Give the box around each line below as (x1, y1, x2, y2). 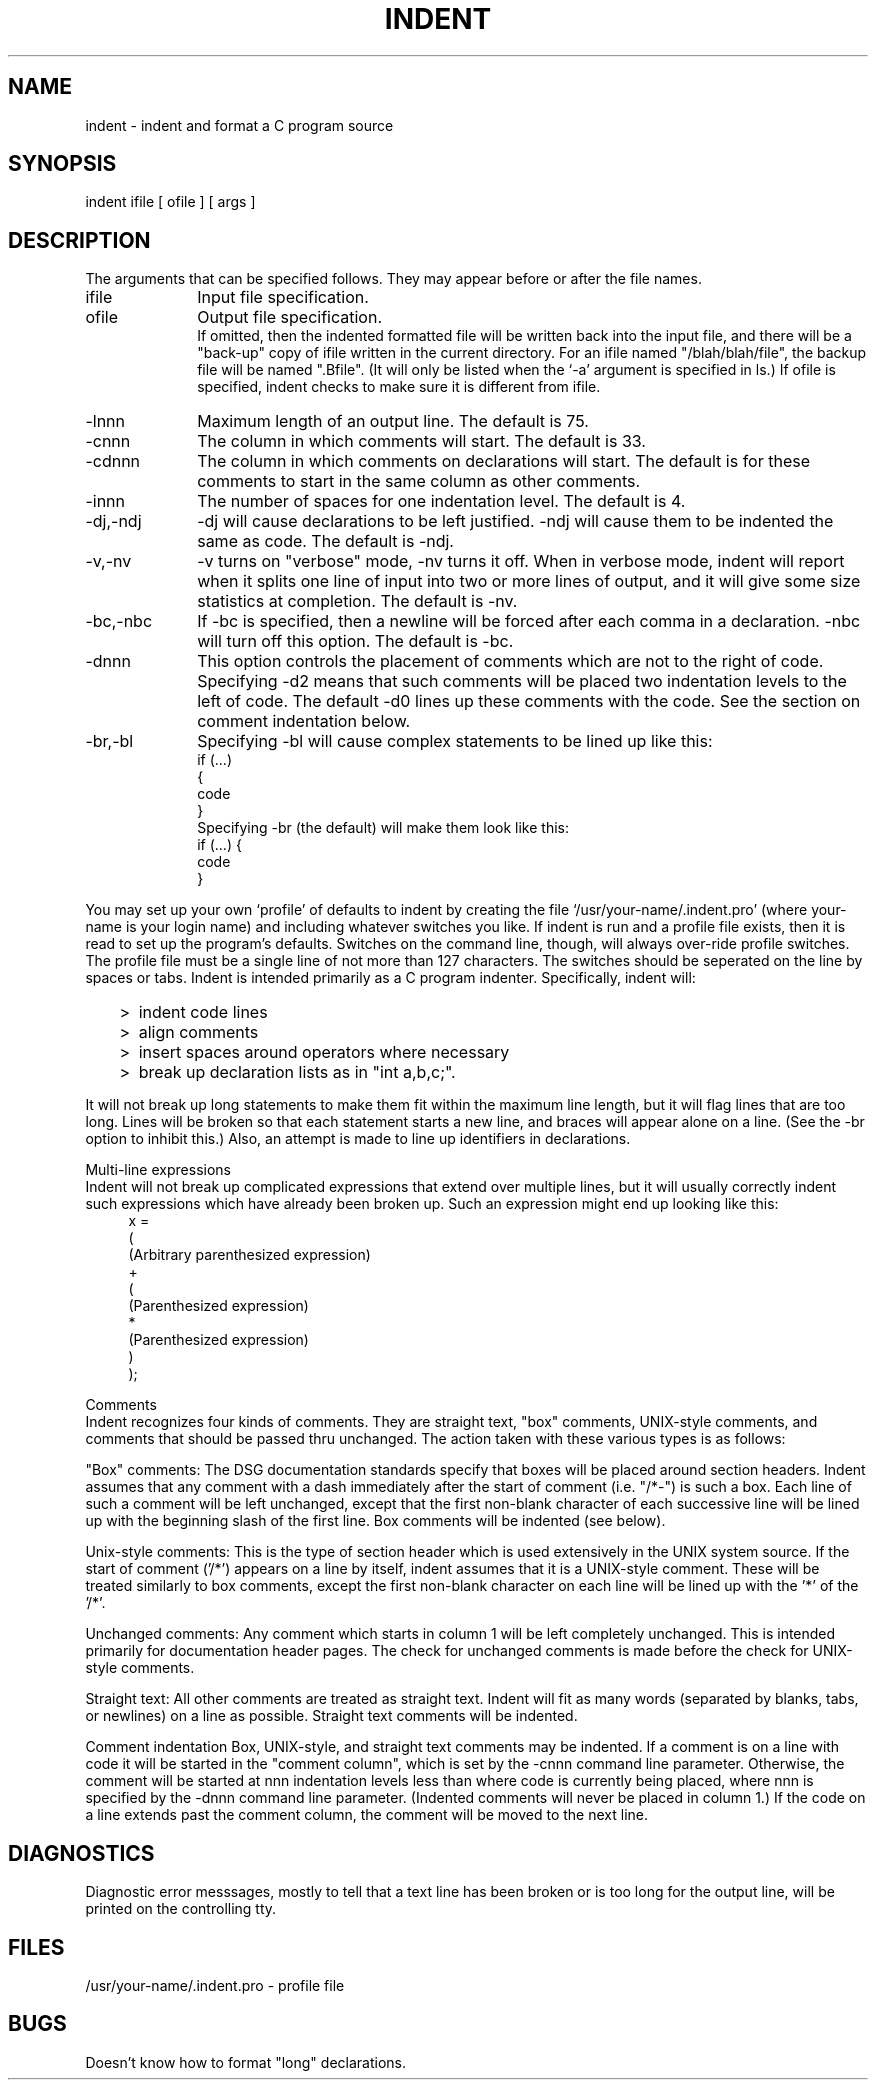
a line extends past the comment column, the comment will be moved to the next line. (85, 1806, 649, 1824)
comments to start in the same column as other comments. (197, 471, 641, 492)
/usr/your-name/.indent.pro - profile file (85, 1976, 345, 1994)
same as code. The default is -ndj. (197, 531, 454, 552)
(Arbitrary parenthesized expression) (128, 1246, 371, 1264)
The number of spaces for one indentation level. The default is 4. (197, 491, 686, 512)
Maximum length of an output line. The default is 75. (197, 411, 589, 432)
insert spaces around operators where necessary (138, 1042, 510, 1063)
